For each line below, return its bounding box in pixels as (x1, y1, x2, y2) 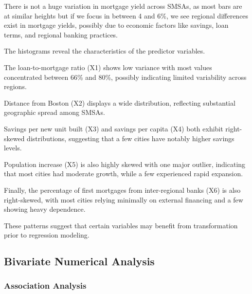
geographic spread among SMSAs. (4, 107, 105, 117)
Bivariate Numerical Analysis (4, 254, 155, 269)
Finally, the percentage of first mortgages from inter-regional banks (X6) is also (4, 184, 241, 195)
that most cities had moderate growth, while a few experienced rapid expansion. (4, 168, 243, 179)
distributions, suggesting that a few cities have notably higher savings (27, 133, 234, 143)
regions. (4, 81, 27, 92)
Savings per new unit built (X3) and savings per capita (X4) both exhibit (4, 123, 223, 133)
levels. (4, 143, 22, 153)
